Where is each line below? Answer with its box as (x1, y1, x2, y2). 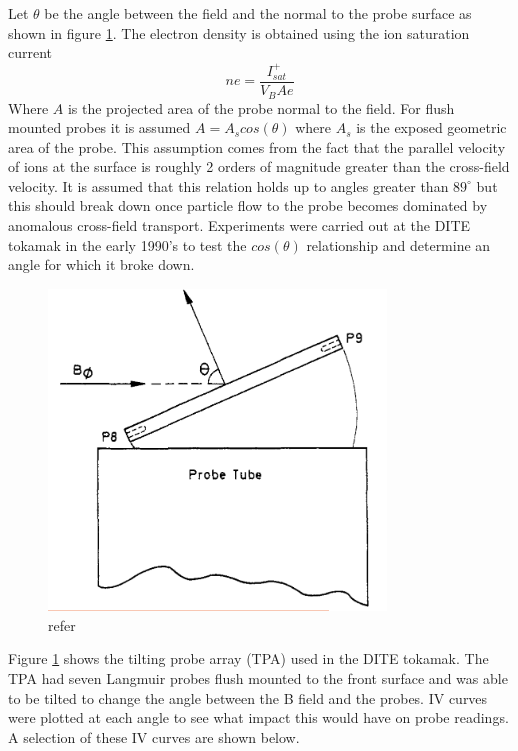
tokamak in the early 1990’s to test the (8, 234, 247, 255)
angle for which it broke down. (8, 254, 195, 275)
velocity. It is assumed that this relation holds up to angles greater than (8, 175, 449, 196)
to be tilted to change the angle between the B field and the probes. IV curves (8, 687, 488, 708)
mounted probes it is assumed (8, 117, 191, 138)
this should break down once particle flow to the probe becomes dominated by (8, 195, 488, 216)
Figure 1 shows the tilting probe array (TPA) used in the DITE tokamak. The (8, 648, 489, 669)
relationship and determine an (306, 234, 491, 255)
